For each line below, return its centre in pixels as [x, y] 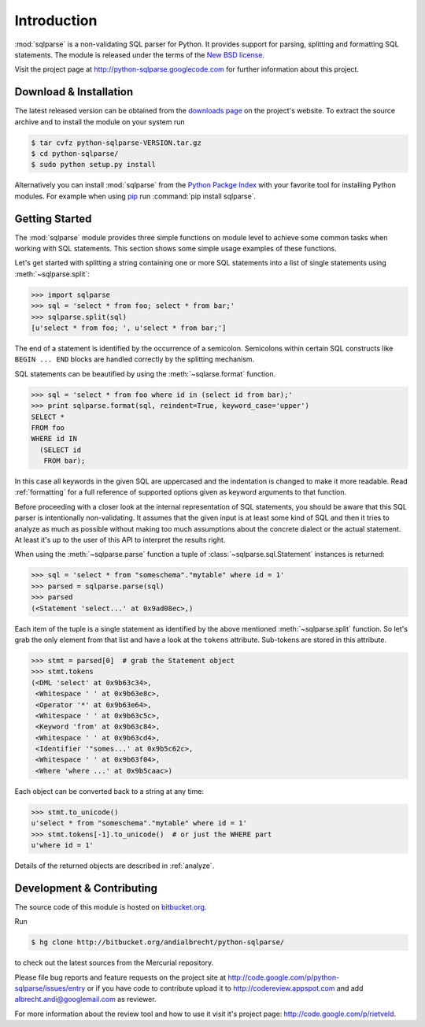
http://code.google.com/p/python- [284, 977]
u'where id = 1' [63, 845]
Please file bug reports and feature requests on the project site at [120, 977]
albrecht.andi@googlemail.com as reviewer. [85, 999]
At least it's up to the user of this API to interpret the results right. [120, 540]
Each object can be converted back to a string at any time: [109, 791]
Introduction [56, 20]
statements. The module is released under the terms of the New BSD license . [140, 54]
